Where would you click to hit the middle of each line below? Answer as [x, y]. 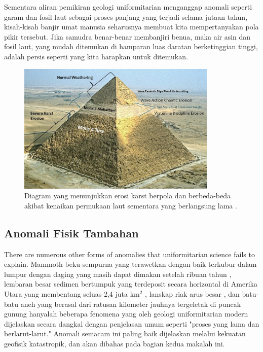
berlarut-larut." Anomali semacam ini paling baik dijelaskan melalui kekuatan [125, 333]
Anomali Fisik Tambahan [71, 233]
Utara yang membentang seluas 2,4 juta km [72, 294]
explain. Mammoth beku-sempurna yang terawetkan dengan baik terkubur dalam [130, 264]
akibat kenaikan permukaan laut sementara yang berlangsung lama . [131, 205]
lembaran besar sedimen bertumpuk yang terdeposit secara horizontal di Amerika [131, 284]
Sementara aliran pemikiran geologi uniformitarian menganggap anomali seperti [128, 7]
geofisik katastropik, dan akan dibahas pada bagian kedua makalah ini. [115, 344]
